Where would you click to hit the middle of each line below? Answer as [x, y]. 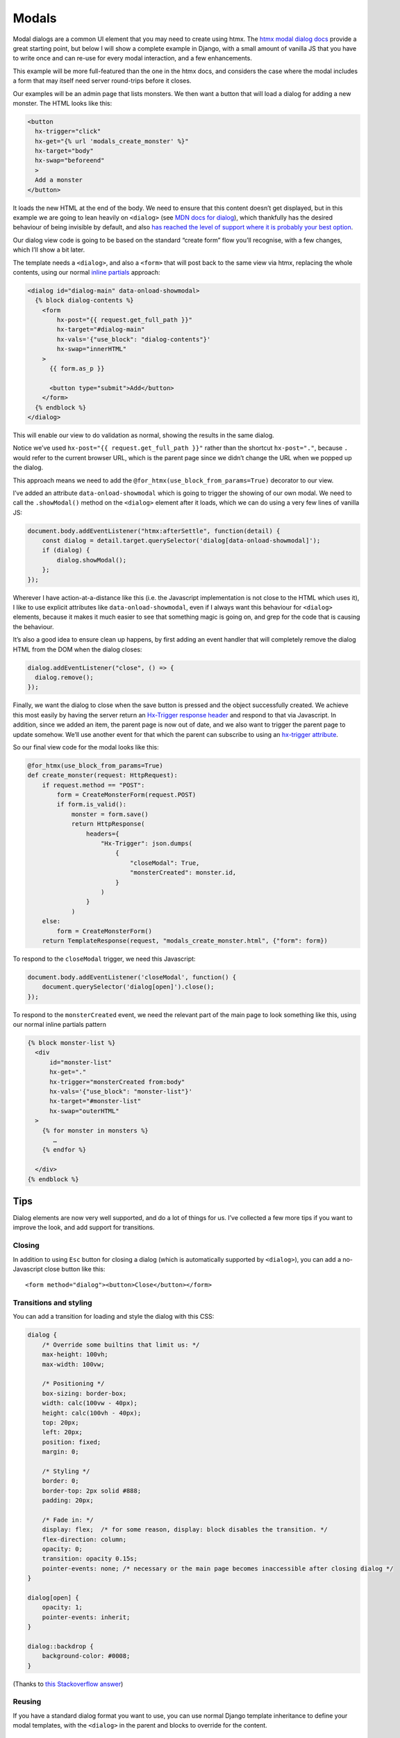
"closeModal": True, [165, 863]
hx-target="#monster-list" [95, 1101]
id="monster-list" [81, 1062]
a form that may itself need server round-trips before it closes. [102, 81]
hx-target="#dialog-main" [101, 330]
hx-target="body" [64, 151]
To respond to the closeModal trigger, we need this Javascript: [104, 959]
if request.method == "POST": [93, 785]
